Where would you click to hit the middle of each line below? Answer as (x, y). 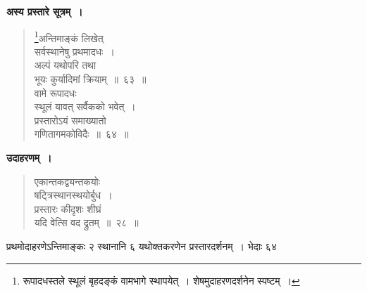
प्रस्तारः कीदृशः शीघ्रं (68, 208)
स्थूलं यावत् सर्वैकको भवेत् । (85, 106)
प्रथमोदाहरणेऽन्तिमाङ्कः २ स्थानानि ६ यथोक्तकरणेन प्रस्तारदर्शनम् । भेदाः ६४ (142, 246)
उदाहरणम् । (29, 157)
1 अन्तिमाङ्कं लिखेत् (69, 37)
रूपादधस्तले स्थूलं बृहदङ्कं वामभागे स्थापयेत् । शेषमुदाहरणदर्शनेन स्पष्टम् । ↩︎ (161, 280)
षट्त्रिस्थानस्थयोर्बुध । (73, 195)
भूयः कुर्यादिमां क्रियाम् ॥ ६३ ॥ (90, 79)
